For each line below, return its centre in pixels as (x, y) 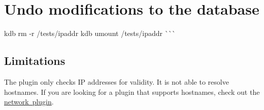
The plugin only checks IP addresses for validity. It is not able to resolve (117, 81)
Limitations (35, 61)
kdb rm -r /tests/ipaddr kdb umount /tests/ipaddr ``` (90, 33)
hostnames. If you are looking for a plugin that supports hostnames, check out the (132, 91)
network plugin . (29, 102)
